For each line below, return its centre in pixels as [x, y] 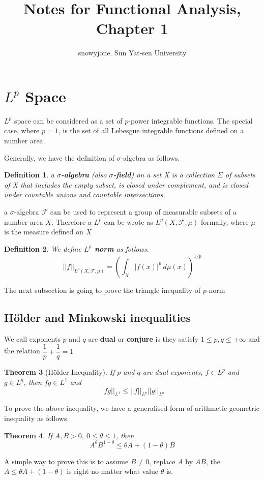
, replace [162, 461]
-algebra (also [84, 175]
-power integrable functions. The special [190, 120]
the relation [22, 351]
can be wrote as [128, 221]
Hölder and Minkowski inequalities [97, 317]
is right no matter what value [113, 471]
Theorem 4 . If [28, 435]
